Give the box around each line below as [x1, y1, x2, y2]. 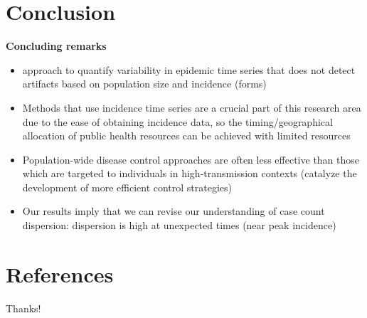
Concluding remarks [6, 38, 107, 53]
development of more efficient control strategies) [22, 179, 233, 194]
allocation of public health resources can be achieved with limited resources [22, 128, 351, 143]
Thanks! [6, 300, 41, 315]
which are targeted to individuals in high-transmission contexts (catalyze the [22, 166, 357, 181]
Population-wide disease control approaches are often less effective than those [22, 152, 360, 166]
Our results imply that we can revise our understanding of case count [22, 203, 325, 218]
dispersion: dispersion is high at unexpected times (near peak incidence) [22, 218, 336, 233]
